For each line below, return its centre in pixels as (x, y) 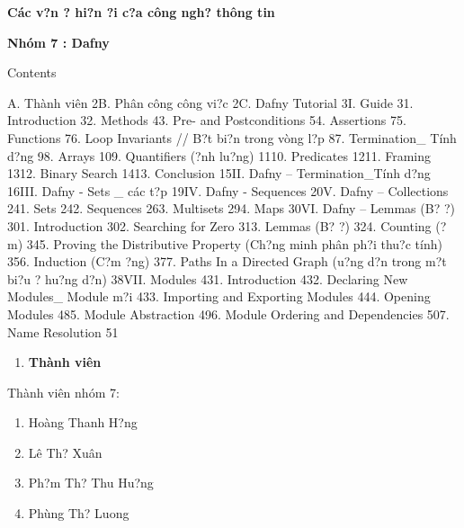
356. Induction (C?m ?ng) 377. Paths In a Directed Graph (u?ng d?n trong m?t (227, 261)
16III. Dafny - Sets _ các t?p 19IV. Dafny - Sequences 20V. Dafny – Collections (228, 190)
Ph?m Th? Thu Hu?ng (91, 483)
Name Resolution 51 (63, 331)
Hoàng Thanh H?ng (83, 422)
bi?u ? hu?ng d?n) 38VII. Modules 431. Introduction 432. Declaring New (208, 278)
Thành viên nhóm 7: (63, 392)
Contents (32, 72)
